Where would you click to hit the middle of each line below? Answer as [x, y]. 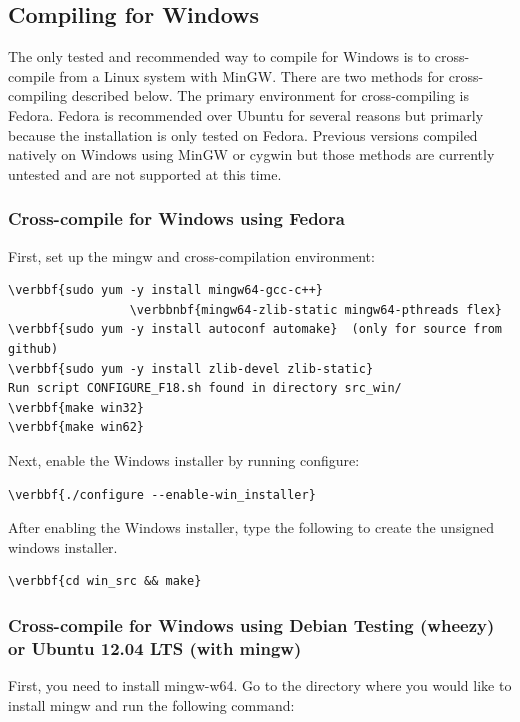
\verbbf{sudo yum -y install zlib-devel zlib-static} [191, 368]
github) [33, 348]
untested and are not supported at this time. [145, 173]
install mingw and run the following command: [151, 704]
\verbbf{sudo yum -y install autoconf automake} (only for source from [255, 329]
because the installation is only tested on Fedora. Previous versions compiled [243, 134]
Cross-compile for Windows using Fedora [176, 218]
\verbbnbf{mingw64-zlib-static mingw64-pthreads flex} [315, 309]
